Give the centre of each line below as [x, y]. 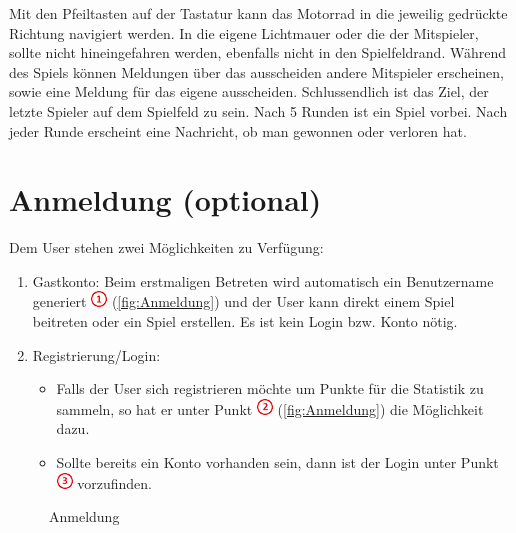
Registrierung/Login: [96, 354]
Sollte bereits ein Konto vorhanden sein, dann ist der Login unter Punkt [277, 462]
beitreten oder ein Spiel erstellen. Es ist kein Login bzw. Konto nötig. [245, 321]
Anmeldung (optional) [165, 199]
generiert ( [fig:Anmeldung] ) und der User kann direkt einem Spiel [243, 301]
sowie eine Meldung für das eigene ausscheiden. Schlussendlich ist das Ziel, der [249, 91]
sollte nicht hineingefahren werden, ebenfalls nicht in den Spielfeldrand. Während [257, 52]
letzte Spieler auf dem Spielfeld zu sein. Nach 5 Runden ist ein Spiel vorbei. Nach [258, 110]
